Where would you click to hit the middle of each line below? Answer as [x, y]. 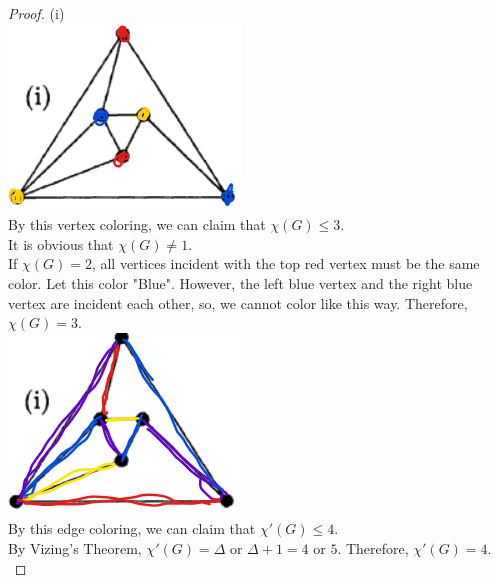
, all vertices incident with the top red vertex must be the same [285, 263]
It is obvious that [61, 243]
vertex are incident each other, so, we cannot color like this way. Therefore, [238, 302]
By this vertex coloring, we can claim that [137, 224]
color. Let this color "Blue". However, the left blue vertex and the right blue [240, 282]
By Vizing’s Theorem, [75, 547]
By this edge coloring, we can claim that [132, 528]
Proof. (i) [36, 13]
